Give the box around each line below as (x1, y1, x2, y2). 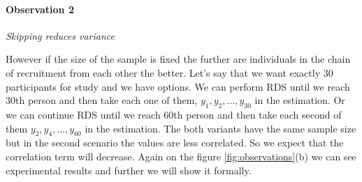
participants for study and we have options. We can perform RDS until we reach (6, 79, 350, 93)
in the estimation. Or (254, 93, 345, 107)
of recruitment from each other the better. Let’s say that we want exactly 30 (6, 65, 333, 79)
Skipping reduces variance (6, 28, 115, 43)
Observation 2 (6, 1, 74, 16)
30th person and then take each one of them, (6, 93, 198, 107)
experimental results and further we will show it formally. (6, 162, 252, 177)
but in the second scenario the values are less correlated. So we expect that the (6, 135, 344, 150)
